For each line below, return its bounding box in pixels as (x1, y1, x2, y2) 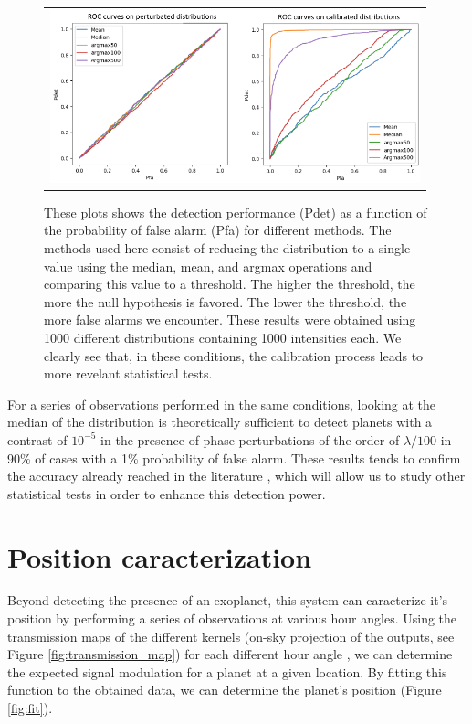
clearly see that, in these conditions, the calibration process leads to (44, 346, 424, 365)
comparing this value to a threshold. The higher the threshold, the (44, 274, 415, 293)
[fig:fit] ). (7, 698, 53, 717)
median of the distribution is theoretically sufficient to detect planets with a (7, 412, 433, 431)
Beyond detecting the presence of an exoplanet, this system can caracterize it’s (7, 591, 448, 610)
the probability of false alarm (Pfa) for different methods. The (44, 220, 392, 240)
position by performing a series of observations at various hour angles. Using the (7, 609, 457, 628)
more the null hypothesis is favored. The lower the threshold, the (44, 292, 407, 311)
